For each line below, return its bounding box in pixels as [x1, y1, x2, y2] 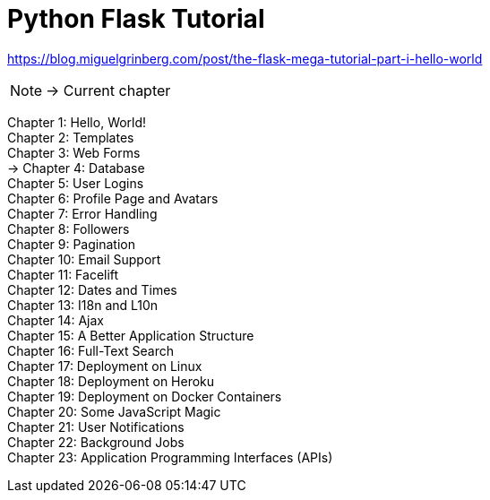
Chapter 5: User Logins [7, 175, 144, 191]
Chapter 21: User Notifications [7, 418, 185, 435]
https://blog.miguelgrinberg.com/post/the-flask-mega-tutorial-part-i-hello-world [7, 50, 483, 66]
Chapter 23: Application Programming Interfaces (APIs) [7, 449, 333, 465]
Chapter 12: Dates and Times [7, 281, 177, 297]
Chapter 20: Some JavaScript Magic [7, 403, 221, 419]
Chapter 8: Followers [7, 220, 130, 237]
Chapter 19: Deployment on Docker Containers [7, 388, 282, 404]
